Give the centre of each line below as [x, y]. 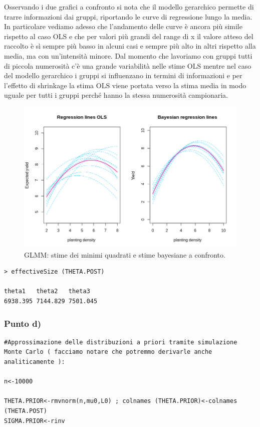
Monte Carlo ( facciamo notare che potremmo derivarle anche [108, 352]
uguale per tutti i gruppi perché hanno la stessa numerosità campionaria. [116, 95]
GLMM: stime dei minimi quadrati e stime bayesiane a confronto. [125, 254]
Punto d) [23, 323]
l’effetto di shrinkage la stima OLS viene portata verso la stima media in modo [125, 85]
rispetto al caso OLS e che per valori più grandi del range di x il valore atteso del [129, 36]
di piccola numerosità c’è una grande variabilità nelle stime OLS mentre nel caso [128, 65]
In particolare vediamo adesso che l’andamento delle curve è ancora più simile [123, 26]
